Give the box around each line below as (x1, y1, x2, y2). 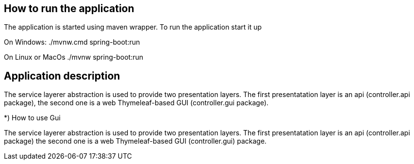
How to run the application (4, 2, 134, 15)
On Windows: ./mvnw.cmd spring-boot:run (4, 38, 140, 47)
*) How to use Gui (4, 114, 61, 122)
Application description (4, 69, 120, 82)
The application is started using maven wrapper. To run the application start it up (4, 23, 262, 32)
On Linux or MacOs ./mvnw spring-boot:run (4, 53, 144, 62)
